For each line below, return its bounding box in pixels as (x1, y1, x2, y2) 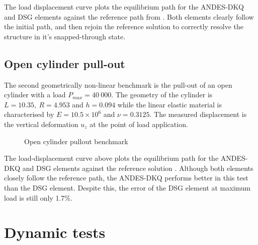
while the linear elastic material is (117, 99, 222, 109)
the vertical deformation (4, 118, 78, 129)
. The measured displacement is (149, 109, 247, 119)
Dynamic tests (4, 222, 106, 242)
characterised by (4, 109, 54, 119)
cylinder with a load (4, 89, 66, 100)
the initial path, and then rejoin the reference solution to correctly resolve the (4, 21, 244, 32)
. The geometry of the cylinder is (111, 89, 213, 100)
